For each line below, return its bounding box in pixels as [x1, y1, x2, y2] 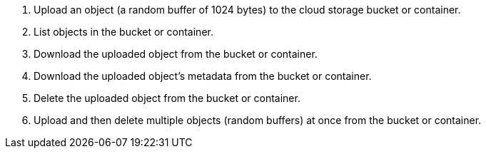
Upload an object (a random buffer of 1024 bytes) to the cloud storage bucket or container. [34, 4, 461, 16]
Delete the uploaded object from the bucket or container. [34, 92, 300, 104]
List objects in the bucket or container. [34, 26, 213, 38]
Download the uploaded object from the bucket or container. [34, 48, 318, 60]
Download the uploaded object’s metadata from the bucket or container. [34, 70, 372, 82]
